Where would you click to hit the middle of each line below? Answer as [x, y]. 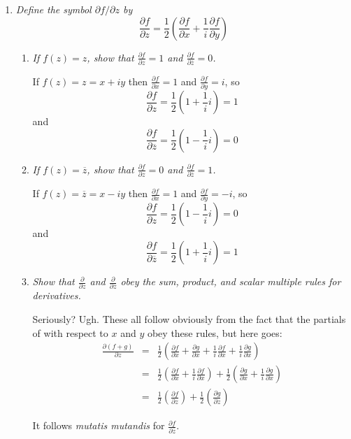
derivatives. [57, 295]
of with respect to [70, 332]
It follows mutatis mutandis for [99, 425]
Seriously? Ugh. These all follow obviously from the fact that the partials [189, 318]
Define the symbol [53, 9]
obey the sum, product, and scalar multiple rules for [231, 281]
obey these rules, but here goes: [215, 332]
